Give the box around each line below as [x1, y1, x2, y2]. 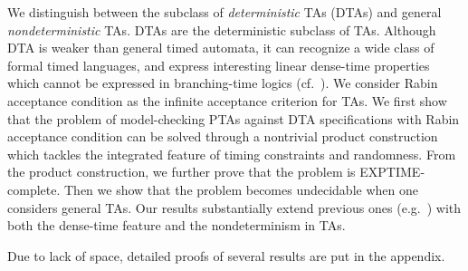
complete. [7, 179, 61, 198]
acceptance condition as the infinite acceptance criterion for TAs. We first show [7, 91, 447, 110]
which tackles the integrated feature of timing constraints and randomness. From [7, 144, 456, 163]
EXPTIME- [359, 162, 425, 181]
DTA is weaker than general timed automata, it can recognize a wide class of [7, 38, 435, 57]
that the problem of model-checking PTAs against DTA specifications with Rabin [7, 109, 460, 128]
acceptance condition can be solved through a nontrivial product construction [7, 127, 438, 146]
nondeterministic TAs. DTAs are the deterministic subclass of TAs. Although [7, 20, 436, 39]
